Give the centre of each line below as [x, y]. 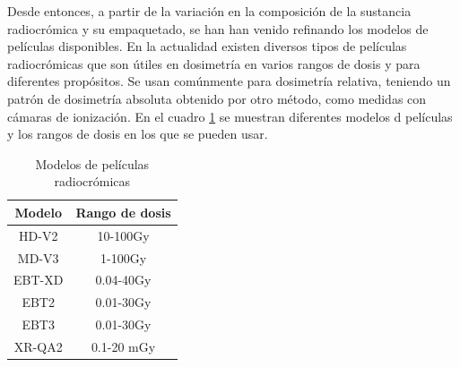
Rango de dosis [123, 212]
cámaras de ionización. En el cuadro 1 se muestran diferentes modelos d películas [230, 116]
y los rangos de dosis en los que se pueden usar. [138, 134]
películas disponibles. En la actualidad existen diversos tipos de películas [207, 46]
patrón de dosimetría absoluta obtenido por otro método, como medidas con [217, 98]
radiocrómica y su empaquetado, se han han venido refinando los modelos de [218, 28]
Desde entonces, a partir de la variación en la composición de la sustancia [209, 11]
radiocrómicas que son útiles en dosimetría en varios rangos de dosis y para [214, 63]
